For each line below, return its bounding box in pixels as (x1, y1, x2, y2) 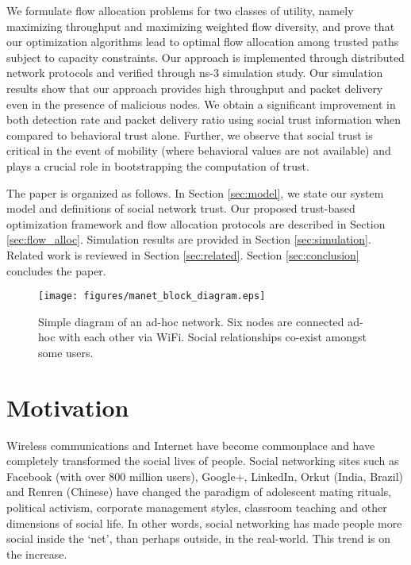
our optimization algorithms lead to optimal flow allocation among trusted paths (6, 33, 399, 50)
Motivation (6, 390, 129, 423)
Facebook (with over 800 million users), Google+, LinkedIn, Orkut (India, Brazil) (6, 467, 403, 484)
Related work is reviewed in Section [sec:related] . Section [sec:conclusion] (6, 246, 359, 263)
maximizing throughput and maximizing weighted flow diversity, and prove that (6, 17, 395, 34)
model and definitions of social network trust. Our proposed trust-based (6, 200, 355, 217)
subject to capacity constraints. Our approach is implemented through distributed (6, 48, 405, 65)
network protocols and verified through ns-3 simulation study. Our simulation (6, 64, 383, 81)
